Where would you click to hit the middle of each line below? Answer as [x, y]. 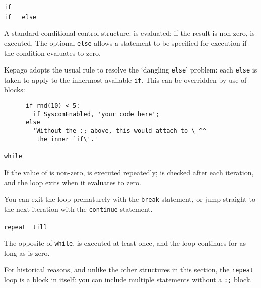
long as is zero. [27, 253]
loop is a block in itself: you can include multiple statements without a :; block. [128, 280]
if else [20, 17]
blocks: [15, 89]
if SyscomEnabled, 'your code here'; [96, 114]
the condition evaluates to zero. [52, 53]
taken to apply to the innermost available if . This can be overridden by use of [125, 79]
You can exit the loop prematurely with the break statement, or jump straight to [130, 199]
